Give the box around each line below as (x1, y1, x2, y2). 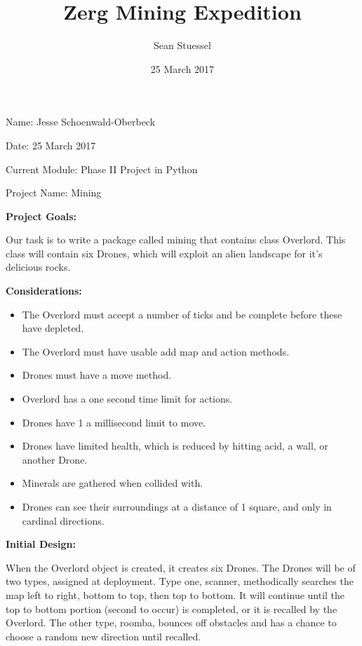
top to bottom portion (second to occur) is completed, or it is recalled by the (6, 601, 337, 616)
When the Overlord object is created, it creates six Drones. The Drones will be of (6, 560, 356, 574)
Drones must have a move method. (22, 368, 172, 382)
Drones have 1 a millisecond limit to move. (22, 415, 206, 429)
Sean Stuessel (154, 38, 211, 53)
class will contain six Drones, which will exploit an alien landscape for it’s (6, 245, 323, 260)
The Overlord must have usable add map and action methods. (22, 344, 290, 358)
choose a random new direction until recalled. (6, 628, 201, 643)
